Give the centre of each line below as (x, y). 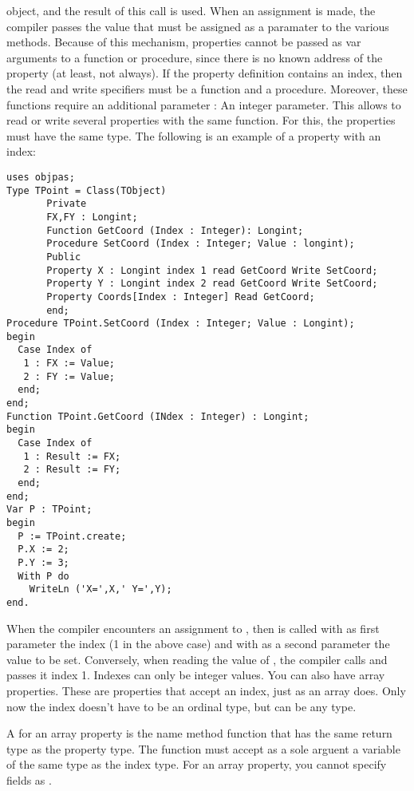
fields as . (29, 779)
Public (64, 257)
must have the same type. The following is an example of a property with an (194, 135)
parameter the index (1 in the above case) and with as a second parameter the (198, 644)
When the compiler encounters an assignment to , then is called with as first (193, 628)
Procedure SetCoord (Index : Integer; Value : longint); (201, 244)
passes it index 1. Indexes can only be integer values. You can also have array (196, 675)
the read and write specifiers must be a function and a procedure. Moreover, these (207, 88)
